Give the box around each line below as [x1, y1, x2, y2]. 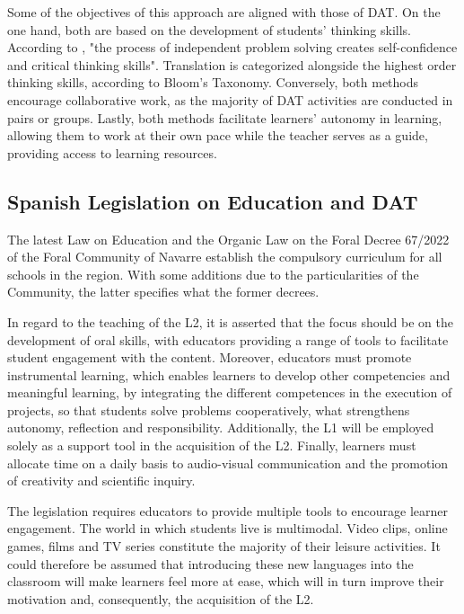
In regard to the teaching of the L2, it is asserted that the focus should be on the [7, 312, 453, 331]
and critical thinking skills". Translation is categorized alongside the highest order [7, 55, 457, 74]
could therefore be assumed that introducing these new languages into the [7, 554, 414, 573]
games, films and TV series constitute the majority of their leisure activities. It [7, 537, 441, 556]
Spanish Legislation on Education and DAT [7, 187, 418, 215]
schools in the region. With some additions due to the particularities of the [7, 264, 419, 283]
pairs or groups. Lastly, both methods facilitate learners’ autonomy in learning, [7, 108, 442, 127]
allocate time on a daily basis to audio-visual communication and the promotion [7, 453, 449, 472]
